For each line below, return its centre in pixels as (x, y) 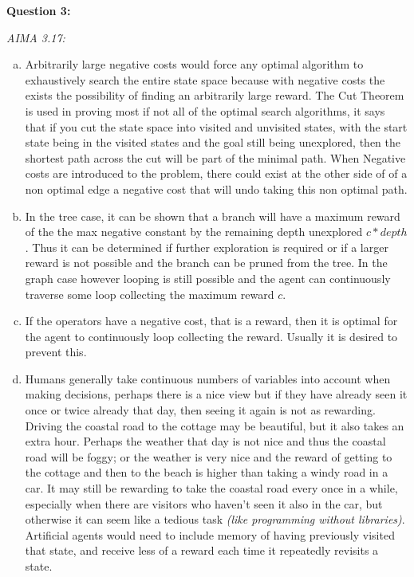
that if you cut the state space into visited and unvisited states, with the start (216, 126)
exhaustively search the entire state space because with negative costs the (205, 79)
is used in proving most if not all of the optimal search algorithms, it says (205, 110)
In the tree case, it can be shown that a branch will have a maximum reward (213, 216)
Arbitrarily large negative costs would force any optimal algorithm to (194, 64)
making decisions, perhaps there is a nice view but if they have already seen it (216, 394)
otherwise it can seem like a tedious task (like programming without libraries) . (215, 519)
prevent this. (56, 352)
